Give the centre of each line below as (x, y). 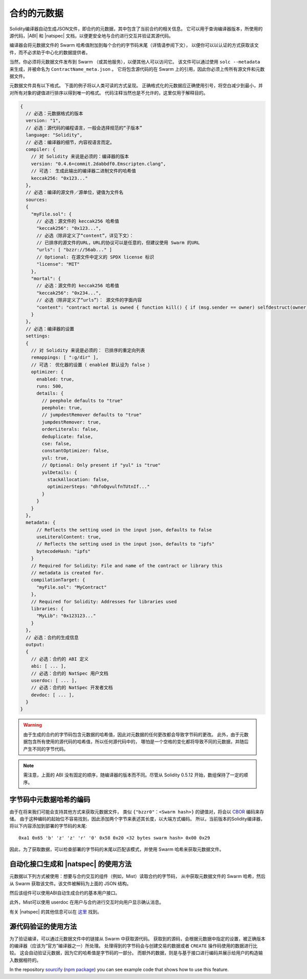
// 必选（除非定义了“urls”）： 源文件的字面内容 (89, 300)
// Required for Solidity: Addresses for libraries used (104, 602)
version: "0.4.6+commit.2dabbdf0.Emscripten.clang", (98, 164)
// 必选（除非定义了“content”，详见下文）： (85, 235)
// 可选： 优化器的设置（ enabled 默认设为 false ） (92, 365)
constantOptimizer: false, (75, 451)
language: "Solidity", (54, 135)
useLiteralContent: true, (69, 537)
